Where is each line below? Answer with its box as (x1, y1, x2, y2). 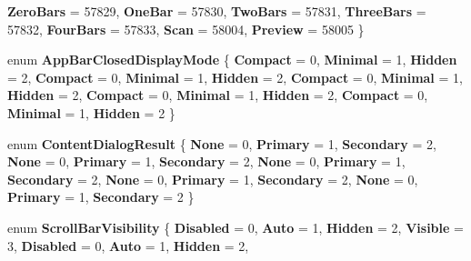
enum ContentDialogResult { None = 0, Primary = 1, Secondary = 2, (7, 134, 436, 153)
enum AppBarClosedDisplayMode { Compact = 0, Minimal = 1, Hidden (7, 50, 457, 69)
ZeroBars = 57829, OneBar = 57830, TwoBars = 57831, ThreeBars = (7, 2, 426, 20)
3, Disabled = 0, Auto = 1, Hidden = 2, (7, 236, 249, 255)
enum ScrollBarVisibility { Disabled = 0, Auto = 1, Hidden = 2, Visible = (7, 217, 464, 236)
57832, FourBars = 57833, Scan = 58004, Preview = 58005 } (7, 19, 365, 38)
